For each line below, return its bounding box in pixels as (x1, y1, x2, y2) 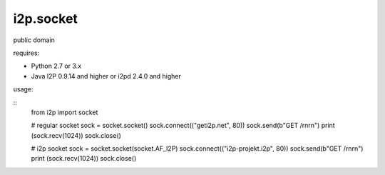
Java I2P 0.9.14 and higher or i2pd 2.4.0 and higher (31, 71, 182, 80)
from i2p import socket (31, 108, 98, 116)
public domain (13, 36, 55, 44)
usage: (13, 85, 34, 94)
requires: (13, 49, 40, 57)
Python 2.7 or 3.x (31, 61, 82, 71)
